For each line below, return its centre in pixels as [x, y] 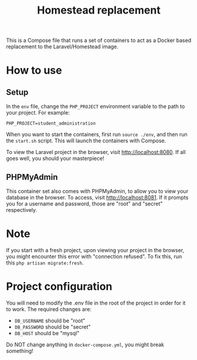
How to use [34, 71]
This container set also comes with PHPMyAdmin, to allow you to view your [97, 191]
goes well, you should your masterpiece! [55, 158]
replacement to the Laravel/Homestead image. [62, 47]
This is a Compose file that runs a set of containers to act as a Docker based [99, 40]
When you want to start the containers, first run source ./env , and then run [97, 135]
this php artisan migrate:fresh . [45, 263]
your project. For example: [38, 113]
